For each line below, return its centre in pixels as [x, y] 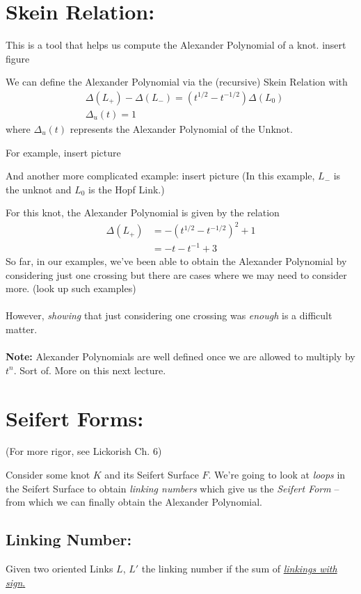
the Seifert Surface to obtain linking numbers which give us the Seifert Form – [173, 488]
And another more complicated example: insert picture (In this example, [160, 176]
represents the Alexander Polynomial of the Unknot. [181, 128]
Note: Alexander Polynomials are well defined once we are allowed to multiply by [180, 356]
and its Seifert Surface [152, 475]
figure [18, 58]
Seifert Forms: [75, 418]
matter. [22, 329]
